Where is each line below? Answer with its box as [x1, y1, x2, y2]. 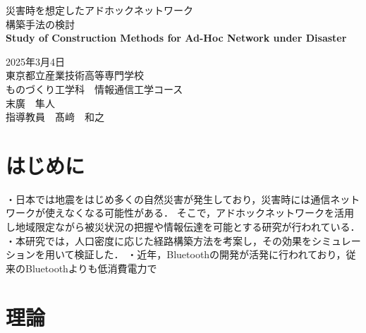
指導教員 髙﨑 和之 [6, 109, 104, 124]
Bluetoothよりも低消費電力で [25, 260, 157, 275]
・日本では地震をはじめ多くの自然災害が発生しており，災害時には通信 [6, 191, 331, 206]
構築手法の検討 [6, 16, 75, 31]
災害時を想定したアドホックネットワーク [6, 3, 193, 17]
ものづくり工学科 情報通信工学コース [6, 81, 183, 96]
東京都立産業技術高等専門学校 [6, 68, 144, 83]
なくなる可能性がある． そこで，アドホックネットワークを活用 [64, 205, 355, 220]
